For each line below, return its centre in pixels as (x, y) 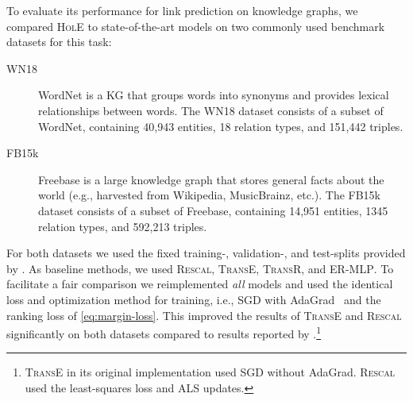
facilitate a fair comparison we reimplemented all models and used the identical (200, 284)
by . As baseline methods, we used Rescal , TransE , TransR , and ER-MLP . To (200, 268)
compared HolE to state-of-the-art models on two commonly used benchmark (196, 26)
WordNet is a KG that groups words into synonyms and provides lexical (214, 95)
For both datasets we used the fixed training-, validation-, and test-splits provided (206, 253)
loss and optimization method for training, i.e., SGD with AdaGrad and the (194, 299)
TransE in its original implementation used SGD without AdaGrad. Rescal (210, 372)
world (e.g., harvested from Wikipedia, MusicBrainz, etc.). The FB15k (210, 195)
